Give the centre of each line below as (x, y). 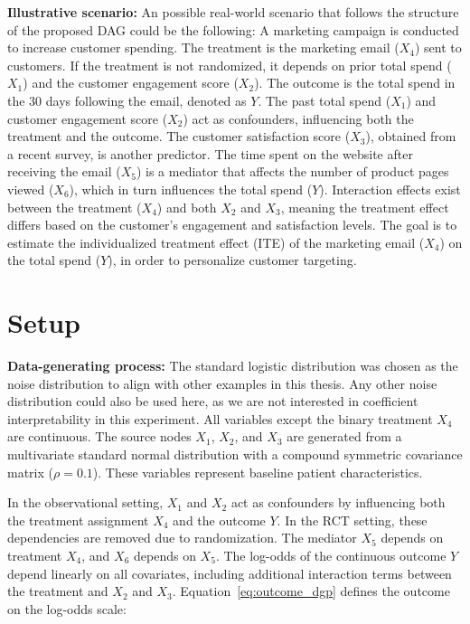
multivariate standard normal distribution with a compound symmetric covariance (235, 454)
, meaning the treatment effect (365, 207)
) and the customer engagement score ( (131, 83)
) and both (187, 207)
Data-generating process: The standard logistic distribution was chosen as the (233, 366)
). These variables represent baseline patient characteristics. (258, 472)
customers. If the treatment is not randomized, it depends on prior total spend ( (230, 65)
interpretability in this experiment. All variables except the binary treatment (220, 418)
